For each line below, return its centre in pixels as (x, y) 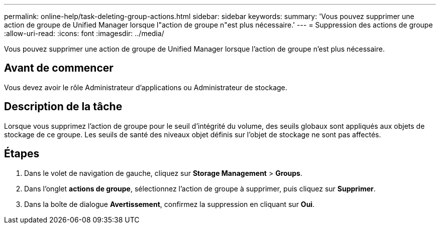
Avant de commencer (59, 68)
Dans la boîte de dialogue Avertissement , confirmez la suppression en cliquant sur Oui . (170, 204)
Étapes (22, 154)
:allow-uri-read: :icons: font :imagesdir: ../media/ (84, 33)
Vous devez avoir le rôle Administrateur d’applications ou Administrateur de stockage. (146, 87)
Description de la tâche (63, 107)
